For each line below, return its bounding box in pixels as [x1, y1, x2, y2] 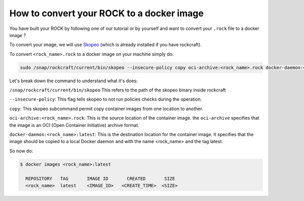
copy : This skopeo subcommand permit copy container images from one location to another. [9, 106, 204, 112]
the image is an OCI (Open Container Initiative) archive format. [9, 122, 139, 128]
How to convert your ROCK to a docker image [9, 8, 204, 19]
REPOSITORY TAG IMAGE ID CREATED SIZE [25, 176, 175, 181]
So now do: [9, 148, 33, 154]
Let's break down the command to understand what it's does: [9, 78, 138, 84]
